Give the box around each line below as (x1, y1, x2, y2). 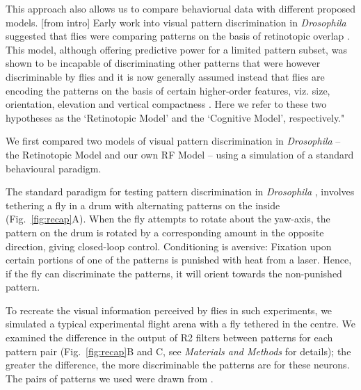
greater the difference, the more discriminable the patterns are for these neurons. (6, 357, 350, 372)
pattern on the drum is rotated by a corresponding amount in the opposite (6, 225, 324, 239)
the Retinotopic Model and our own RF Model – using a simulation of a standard (6, 147, 354, 161)
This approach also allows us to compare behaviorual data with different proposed (6, 1, 356, 15)
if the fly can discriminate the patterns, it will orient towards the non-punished (6, 266, 342, 280)
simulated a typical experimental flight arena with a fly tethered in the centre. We (6, 316, 356, 331)
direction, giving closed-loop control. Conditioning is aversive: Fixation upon (6, 238, 332, 253)
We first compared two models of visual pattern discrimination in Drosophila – (6, 133, 341, 148)
